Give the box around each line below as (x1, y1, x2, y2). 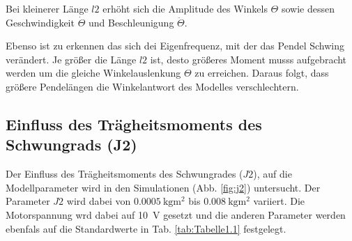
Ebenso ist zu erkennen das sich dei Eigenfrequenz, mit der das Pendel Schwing (6, 38, 345, 53)
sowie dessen (281, 1, 335, 15)
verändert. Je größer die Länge (6, 52, 137, 66)
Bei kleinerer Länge (6, 1, 89, 15)
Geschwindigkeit (6, 15, 75, 29)
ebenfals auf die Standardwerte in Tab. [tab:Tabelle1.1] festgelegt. (6, 221, 286, 235)
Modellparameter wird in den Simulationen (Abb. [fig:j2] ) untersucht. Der (6, 180, 321, 194)
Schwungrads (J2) (6, 134, 137, 155)
